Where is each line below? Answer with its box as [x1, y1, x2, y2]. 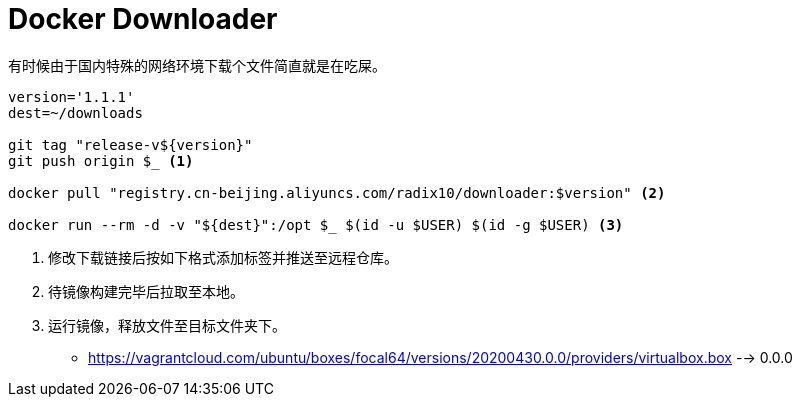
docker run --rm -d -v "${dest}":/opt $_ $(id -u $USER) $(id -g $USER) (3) [8, 216, 624, 233]
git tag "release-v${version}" [8, 136, 253, 153]
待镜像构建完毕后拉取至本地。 [48, 282, 244, 300]
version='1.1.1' [8, 88, 135, 105]
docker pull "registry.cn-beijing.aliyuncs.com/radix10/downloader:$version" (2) [8, 184, 666, 201]
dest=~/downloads [8, 104, 143, 121]
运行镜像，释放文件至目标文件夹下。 [48, 316, 286, 334]
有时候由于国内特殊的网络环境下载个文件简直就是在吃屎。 [8, 56, 386, 74]
